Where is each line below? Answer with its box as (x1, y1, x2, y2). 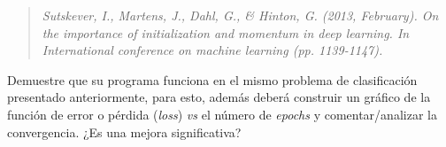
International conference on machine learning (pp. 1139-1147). (42, 41, 383, 59)
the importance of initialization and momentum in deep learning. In (42, 23, 410, 42)
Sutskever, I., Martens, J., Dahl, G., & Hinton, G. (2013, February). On (42, 6, 439, 24)
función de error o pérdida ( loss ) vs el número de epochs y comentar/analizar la (7, 104, 437, 123)
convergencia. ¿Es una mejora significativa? (7, 122, 242, 141)
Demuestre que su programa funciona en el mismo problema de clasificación (7, 70, 418, 89)
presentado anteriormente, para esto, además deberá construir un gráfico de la (7, 88, 431, 106)
